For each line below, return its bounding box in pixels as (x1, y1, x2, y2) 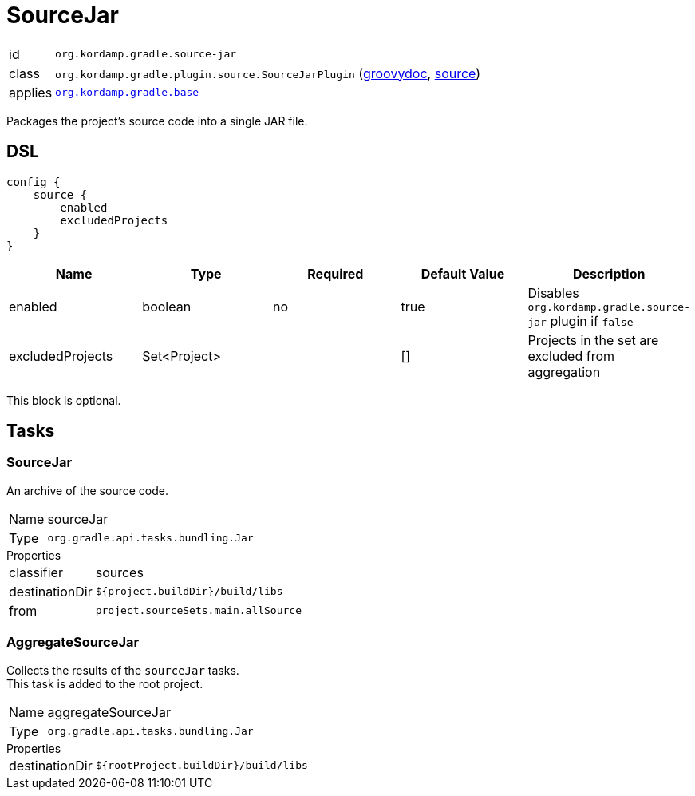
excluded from (527, 347, 614, 364)
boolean (142, 299, 192, 315)
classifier (9, 564, 63, 580)
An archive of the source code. (6, 483, 168, 497)
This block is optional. (6, 393, 121, 407)
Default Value (421, 265, 505, 282)
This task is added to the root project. (6, 676, 203, 691)
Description (573, 265, 646, 282)
